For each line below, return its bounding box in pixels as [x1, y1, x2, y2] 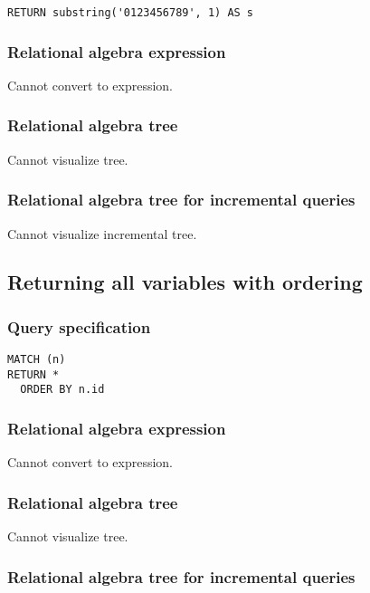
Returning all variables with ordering [7, 268, 363, 296]
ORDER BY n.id [20, 383, 105, 397]
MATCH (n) [7, 353, 66, 367]
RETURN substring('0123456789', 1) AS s [7, 6, 254, 19]
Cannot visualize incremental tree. [7, 224, 197, 243]
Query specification [7, 315, 151, 338]
